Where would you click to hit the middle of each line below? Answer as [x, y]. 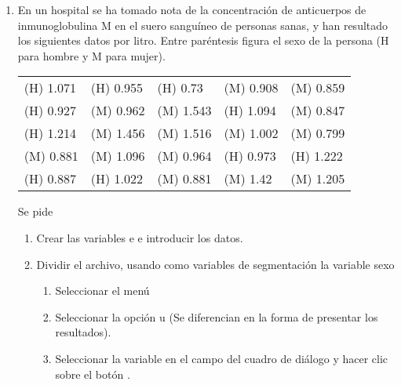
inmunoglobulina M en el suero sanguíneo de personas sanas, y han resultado [203, 25]
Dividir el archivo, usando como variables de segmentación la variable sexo [215, 264]
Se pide [35, 211]
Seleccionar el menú [102, 291]
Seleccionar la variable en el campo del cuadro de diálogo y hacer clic [222, 358]
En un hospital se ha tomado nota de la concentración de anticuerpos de [192, 9]
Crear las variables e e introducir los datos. [140, 237]
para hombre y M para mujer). [91, 55]
